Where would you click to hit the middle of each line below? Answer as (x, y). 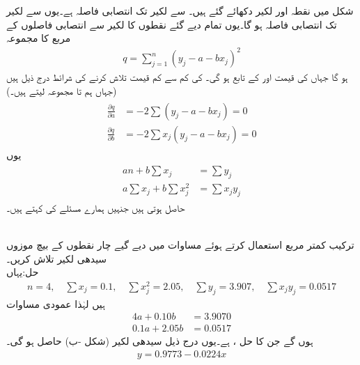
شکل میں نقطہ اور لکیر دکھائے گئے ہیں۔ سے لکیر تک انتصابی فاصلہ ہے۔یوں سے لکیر (180, 10)
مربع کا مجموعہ (39, 38)
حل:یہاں (23, 272)
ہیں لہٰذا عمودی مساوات (56, 303)
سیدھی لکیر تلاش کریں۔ (57, 258)
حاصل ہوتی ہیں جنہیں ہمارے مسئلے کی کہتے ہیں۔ (96, 207)
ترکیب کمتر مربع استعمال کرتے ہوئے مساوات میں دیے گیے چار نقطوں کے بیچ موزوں (180, 245)
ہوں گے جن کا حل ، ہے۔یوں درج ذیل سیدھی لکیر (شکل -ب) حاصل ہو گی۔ (160, 341)
